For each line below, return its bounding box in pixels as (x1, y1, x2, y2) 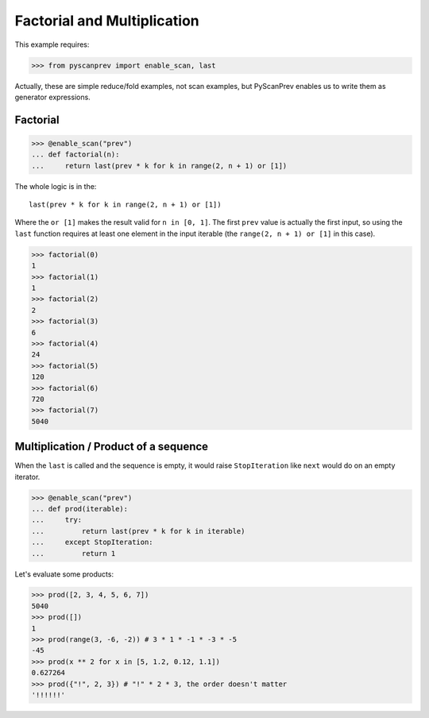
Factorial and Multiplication (14, 12, 200, 29)
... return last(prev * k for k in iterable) (31, 527, 245, 535)
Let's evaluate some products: (14, 569, 114, 579)
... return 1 (31, 549, 116, 558)
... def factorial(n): (31, 150, 120, 159)
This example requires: (14, 40, 90, 49)
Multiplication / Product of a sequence (14, 440, 209, 454)
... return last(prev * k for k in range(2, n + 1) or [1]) (31, 161, 288, 170)
